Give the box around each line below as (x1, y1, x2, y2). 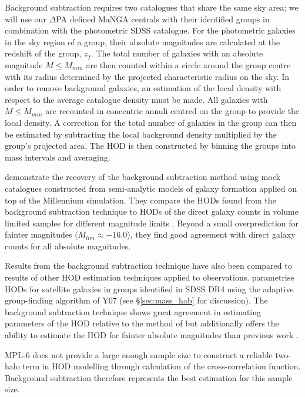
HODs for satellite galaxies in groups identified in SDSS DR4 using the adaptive (5, 282, 294, 295)
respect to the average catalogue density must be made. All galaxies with (5, 93, 268, 105)
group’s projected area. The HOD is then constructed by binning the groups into (5, 139, 296, 152)
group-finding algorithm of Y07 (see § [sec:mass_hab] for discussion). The (5, 294, 268, 306)
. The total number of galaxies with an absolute (91, 47, 263, 59)
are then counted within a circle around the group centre (86, 58, 291, 71)
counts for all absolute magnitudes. (5, 239, 131, 252)
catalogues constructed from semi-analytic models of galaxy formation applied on (5, 182, 297, 194)
